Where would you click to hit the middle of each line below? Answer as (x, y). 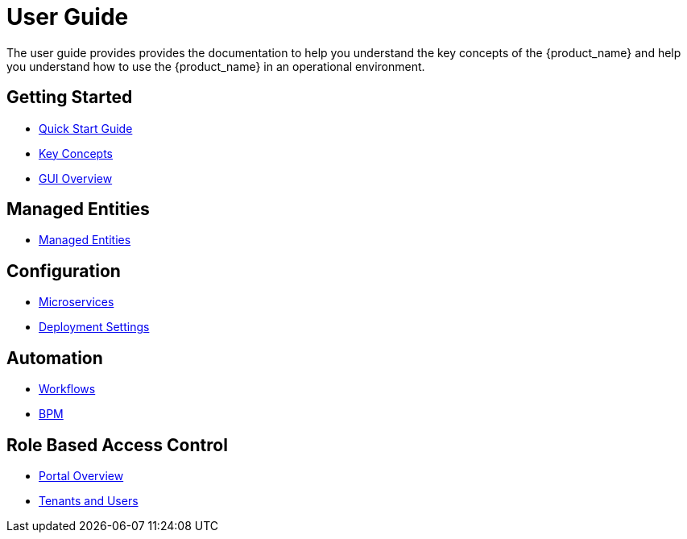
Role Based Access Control (117, 445)
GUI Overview (76, 178)
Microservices (77, 302)
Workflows (67, 389)
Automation (55, 358)
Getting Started (70, 97)
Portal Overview (81, 475)
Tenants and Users (89, 500)
